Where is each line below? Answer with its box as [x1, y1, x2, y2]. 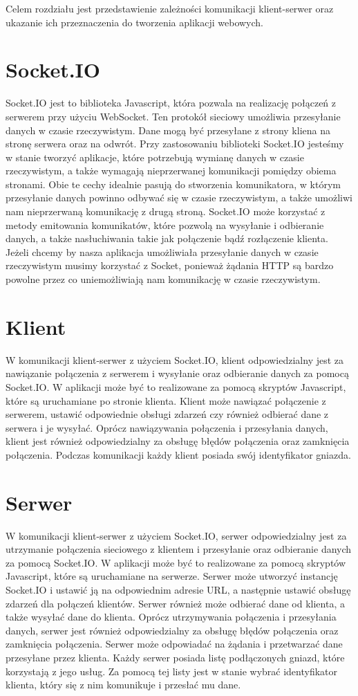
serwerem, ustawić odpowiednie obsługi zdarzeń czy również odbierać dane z [6, 407, 329, 421]
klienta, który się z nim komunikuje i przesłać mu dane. [6, 677, 241, 692]
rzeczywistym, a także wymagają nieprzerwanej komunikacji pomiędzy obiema [6, 163, 337, 178]
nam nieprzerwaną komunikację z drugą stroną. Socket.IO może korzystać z [6, 204, 326, 219]
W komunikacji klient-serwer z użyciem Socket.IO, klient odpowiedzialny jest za [6, 352, 344, 367]
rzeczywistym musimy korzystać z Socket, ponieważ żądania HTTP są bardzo [6, 258, 334, 273]
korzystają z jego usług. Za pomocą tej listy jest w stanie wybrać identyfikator [6, 663, 338, 678]
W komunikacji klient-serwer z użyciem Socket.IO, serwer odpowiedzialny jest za [6, 528, 347, 542]
